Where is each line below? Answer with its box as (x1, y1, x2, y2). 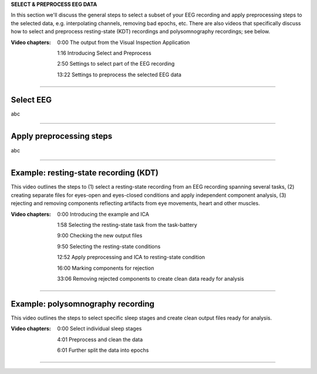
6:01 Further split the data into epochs (57, 346, 149, 354)
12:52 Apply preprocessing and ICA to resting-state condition (57, 254, 205, 261)
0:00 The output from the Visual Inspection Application (57, 39, 190, 46)
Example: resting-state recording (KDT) (11, 168, 158, 178)
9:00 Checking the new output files (57, 232, 143, 239)
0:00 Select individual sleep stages (57, 325, 142, 332)
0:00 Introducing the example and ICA (57, 210, 150, 217)
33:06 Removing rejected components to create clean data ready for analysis (57, 275, 244, 282)
